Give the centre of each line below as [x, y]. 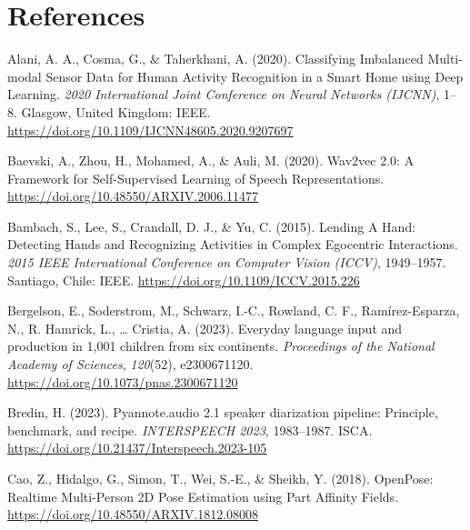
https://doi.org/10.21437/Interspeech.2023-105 [137, 448]
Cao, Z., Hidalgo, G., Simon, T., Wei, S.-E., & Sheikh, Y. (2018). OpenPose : [220, 478]
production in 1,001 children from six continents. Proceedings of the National [221, 346]
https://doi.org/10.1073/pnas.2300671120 [123, 381]
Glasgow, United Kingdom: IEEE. [116, 111]
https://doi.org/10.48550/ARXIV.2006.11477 [133, 196]
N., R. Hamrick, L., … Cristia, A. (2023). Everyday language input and [205, 328]
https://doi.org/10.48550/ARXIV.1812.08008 [133, 514]
